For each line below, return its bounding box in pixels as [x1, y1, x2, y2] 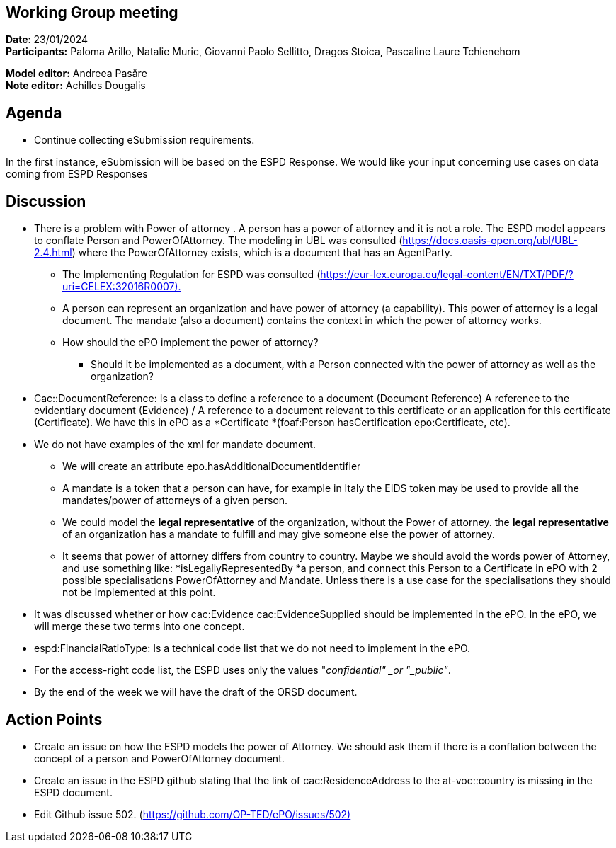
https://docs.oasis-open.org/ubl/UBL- [402, 234, 578, 247]
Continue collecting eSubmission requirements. [34, 134, 255, 147]
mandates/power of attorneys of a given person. [62, 494, 288, 507]
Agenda [6, 103, 62, 122]
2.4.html [34, 246, 72, 259]
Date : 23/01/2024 [6, 33, 89, 46]
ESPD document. [34, 786, 113, 798]
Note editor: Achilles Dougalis [6, 79, 146, 92]
